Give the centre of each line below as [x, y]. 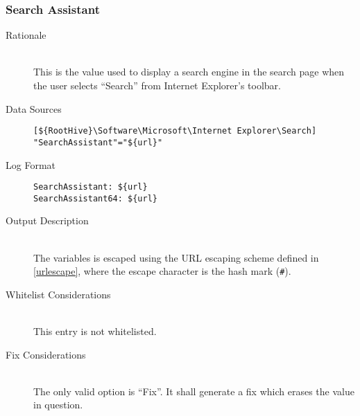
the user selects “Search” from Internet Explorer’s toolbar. [157, 85]
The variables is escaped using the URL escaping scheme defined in [176, 257]
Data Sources [34, 108]
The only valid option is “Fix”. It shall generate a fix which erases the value [194, 391]
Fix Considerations [46, 354]
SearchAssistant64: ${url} [95, 198]
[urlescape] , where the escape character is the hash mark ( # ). [162, 271]
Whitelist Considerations [58, 294]
